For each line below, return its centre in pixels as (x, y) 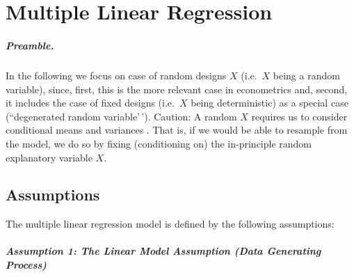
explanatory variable (49, 157)
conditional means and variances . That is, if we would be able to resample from (177, 130)
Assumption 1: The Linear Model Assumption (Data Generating (163, 251)
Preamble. (30, 45)
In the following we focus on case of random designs (116, 75)
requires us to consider (299, 116)
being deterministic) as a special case (269, 103)
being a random (306, 75)
